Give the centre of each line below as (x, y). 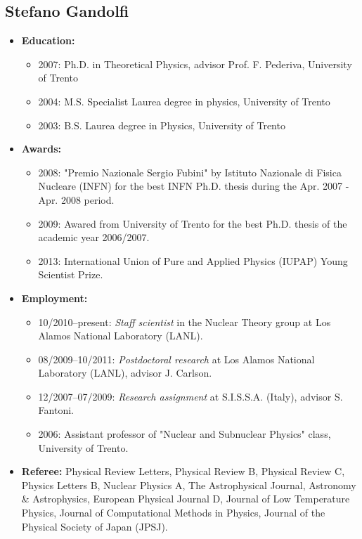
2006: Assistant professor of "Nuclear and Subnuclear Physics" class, (185, 434)
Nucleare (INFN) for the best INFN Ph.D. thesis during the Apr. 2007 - (194, 186)
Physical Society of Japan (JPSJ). (95, 526)
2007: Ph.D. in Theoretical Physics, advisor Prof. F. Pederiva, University (195, 64)
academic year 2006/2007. (94, 237)
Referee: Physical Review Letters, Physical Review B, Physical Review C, (183, 471)
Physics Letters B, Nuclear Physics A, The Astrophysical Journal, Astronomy (189, 485)
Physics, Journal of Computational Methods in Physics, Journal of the (173, 513)
